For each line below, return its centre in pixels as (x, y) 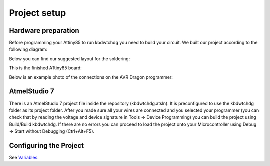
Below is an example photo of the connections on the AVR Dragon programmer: (91, 77)
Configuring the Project (47, 145)
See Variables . (24, 157)
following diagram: (28, 49)
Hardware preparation (44, 31)
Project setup (38, 13)
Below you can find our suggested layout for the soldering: (70, 59)
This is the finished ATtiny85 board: (45, 68)
